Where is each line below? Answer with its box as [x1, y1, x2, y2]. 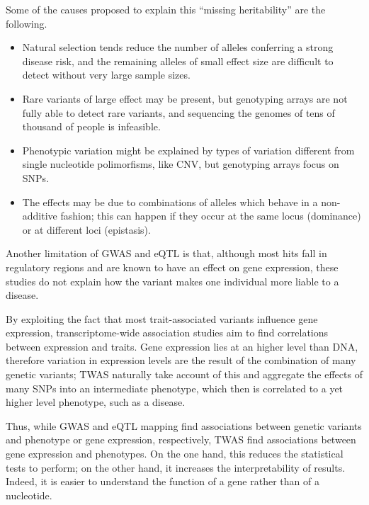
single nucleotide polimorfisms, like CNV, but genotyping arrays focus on [22, 157, 339, 171]
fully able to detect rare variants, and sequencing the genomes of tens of [22, 105, 335, 120]
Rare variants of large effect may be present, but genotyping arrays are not [22, 91, 348, 106]
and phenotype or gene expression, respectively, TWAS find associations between [6, 432, 356, 447]
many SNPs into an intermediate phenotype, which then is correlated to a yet [6, 380, 344, 395]
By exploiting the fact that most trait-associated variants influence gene [6, 311, 318, 326]
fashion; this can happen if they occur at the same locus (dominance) [60, 208, 361, 223]
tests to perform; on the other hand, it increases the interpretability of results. [6, 460, 346, 475]
